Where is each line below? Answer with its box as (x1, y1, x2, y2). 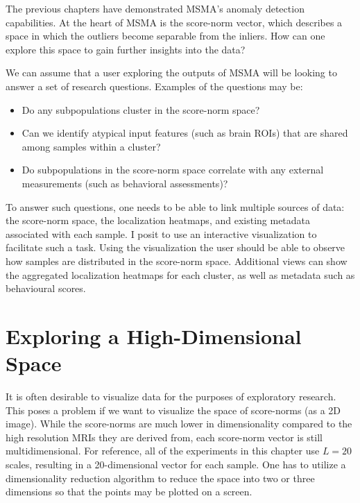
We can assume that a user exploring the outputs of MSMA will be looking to (6, 65, 337, 80)
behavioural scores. (6, 281, 86, 296)
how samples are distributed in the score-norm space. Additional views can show (6, 253, 348, 268)
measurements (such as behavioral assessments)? (22, 176, 228, 190)
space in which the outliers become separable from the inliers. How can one (6, 28, 325, 43)
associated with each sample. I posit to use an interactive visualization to (6, 226, 317, 241)
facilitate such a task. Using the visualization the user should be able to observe (6, 240, 345, 255)
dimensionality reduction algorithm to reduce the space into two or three (6, 470, 315, 485)
